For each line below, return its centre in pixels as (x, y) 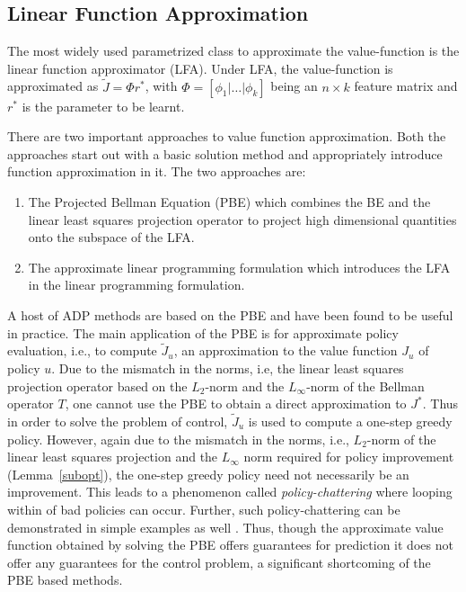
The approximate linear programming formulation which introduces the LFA (239, 267)
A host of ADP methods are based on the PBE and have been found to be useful (230, 314)
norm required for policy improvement (349, 457)
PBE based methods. (65, 580)
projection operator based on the (97, 386)
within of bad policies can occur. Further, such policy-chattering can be (204, 509)
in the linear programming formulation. (136, 285)
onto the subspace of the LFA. (111, 237)
